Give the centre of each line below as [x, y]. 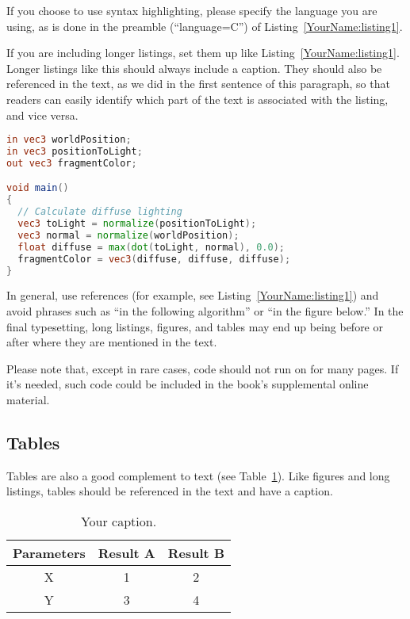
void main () [38, 188]
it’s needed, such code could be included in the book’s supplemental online [188, 384]
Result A [126, 552]
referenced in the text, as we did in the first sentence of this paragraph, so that [198, 84]
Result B [196, 552]
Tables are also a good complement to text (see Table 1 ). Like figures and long [198, 475]
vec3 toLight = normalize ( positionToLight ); [137, 224]
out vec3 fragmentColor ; [72, 163]
